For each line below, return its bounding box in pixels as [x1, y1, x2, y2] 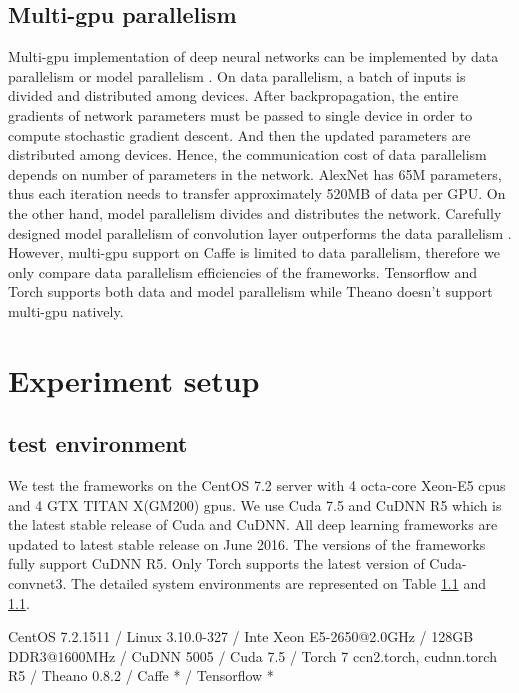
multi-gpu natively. [8, 300, 124, 321]
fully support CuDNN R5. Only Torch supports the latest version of [8, 553, 425, 574]
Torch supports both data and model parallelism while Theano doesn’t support [8, 281, 493, 302]
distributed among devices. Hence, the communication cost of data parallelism [8, 144, 487, 165]
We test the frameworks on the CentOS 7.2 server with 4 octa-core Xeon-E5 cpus [8, 475, 506, 496]
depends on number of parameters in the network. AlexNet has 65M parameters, [8, 163, 502, 184]
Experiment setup [8, 359, 260, 400]
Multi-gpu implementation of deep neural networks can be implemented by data [8, 46, 499, 67]
